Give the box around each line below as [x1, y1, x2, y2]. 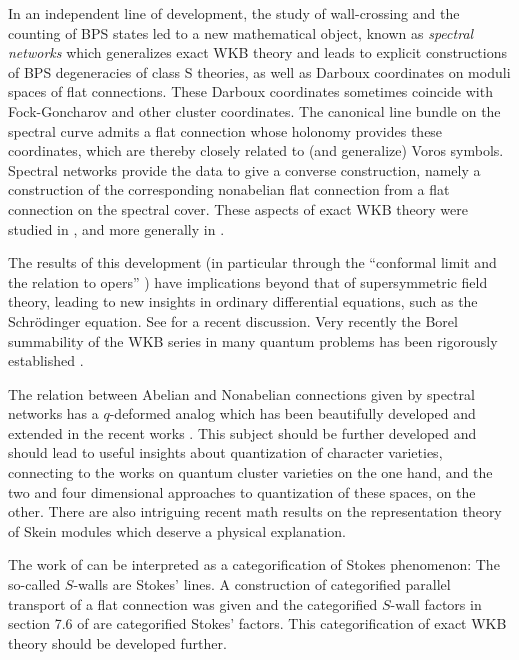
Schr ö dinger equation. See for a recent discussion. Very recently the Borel [8, 310, 458, 331]
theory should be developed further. [8, 632, 227, 653]
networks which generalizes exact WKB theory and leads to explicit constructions [8, 42, 507, 63]
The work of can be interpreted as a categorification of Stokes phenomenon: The [8, 554, 500, 575]
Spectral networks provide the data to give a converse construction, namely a [8, 159, 481, 180]
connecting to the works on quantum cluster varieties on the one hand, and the [8, 462, 493, 483]
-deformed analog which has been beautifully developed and [109, 403, 476, 424]
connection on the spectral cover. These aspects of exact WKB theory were [8, 198, 468, 219]
